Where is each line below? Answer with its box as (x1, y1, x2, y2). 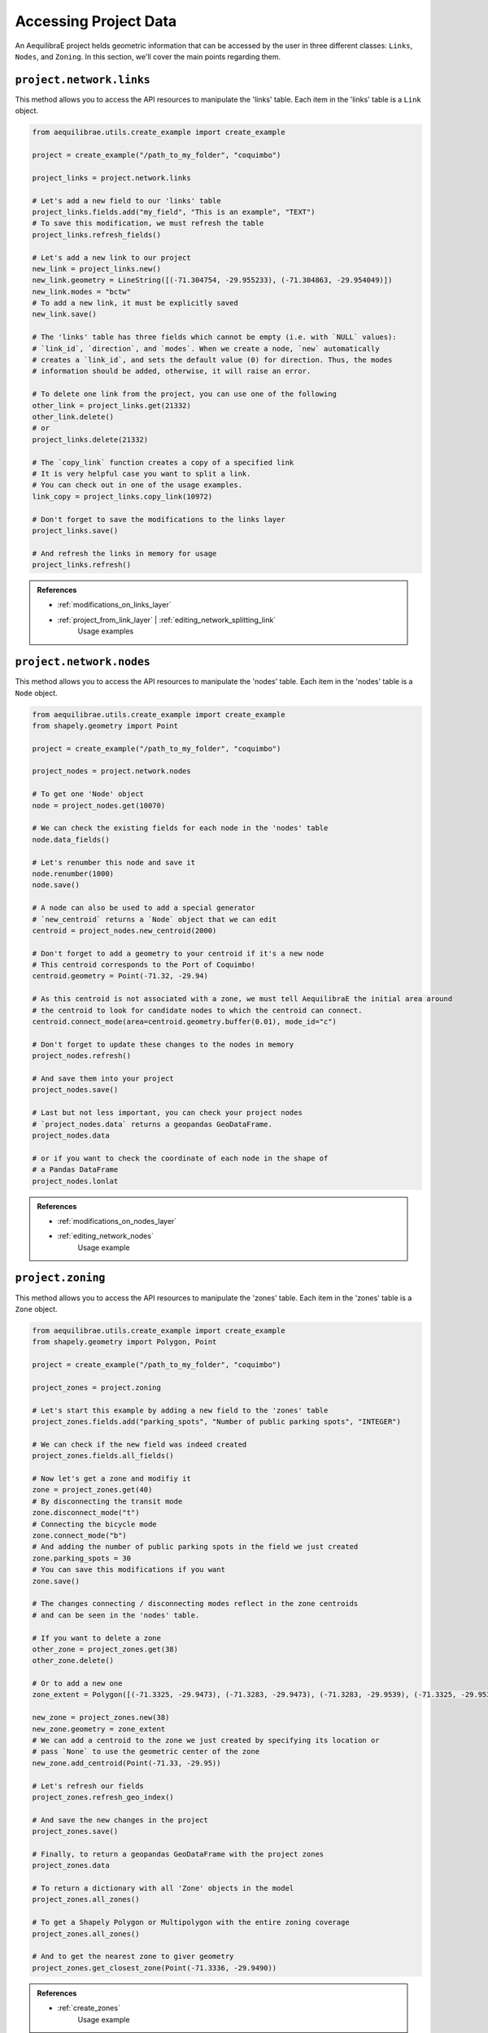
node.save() (32, 881, 81, 890)
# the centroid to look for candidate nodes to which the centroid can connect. (32, 1005, 363, 1015)
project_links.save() (32, 525, 119, 535)
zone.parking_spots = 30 (32, 1553, 132, 1563)
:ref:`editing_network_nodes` (57, 1231, 154, 1241)
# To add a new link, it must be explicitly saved (32, 298, 239, 308)
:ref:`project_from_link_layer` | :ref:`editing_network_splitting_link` (57, 615, 277, 625)
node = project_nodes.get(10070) (32, 801, 166, 810)
